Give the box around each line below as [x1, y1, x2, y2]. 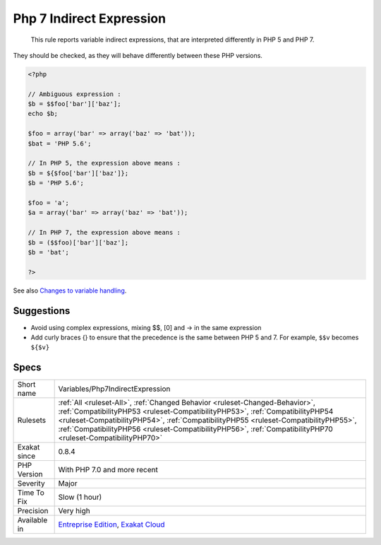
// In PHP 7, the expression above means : [28, 228, 181, 237]
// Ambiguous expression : [28, 90, 121, 98]
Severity [17, 479, 45, 488]
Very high [58, 506, 91, 516]
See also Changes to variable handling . [13, 286, 127, 295]
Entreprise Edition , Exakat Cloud [58, 520, 165, 529]
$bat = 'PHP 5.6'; [28, 139, 92, 148]
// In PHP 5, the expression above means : [28, 159, 181, 168]
